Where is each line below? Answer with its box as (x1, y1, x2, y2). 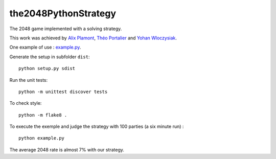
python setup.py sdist (18, 65, 76, 72)
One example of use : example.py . (9, 44, 81, 51)
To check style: (9, 100, 42, 106)
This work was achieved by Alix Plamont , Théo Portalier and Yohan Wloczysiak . (9, 35, 177, 41)
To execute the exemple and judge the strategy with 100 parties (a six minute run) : (9, 123, 184, 130)
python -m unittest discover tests (18, 88, 108, 95)
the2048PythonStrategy (9, 8, 117, 19)
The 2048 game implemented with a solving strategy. (9, 26, 122, 32)
